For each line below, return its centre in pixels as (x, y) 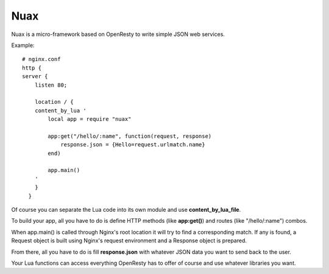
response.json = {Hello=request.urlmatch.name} (133, 145)
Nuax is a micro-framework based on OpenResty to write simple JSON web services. (118, 34)
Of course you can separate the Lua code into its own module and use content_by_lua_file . (126, 209)
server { (35, 77)
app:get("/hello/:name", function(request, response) (130, 136)
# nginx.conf (41, 59)
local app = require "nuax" (90, 119)
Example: (23, 45)
